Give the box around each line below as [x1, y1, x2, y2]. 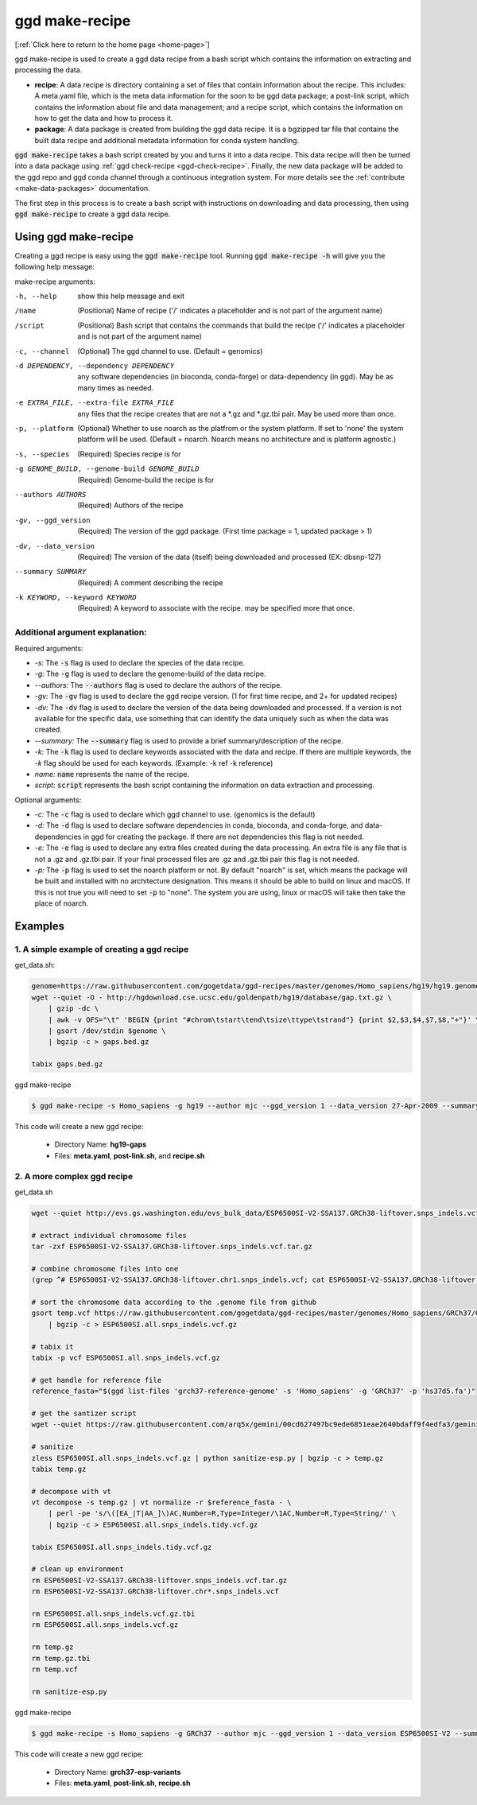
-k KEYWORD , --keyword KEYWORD [14, 593, 137, 602]
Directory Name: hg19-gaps [54, 1139, 147, 1149]
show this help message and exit [77, 291, 184, 301]
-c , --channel [14, 347, 70, 355]
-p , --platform [14, 424, 75, 433]
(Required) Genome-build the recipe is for [77, 475, 215, 484]
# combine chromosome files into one [31, 1264, 179, 1273]
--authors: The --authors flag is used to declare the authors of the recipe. [34, 680, 282, 689]
